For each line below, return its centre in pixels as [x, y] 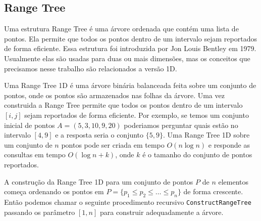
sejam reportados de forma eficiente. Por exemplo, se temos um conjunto [137, 115]
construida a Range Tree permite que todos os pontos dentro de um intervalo [123, 105]
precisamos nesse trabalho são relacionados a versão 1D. [91, 68]
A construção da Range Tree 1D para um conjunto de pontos [99, 181]
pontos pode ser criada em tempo [113, 144]
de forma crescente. [213, 191]
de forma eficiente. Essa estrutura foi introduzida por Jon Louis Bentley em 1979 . [130, 48]
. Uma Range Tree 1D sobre [206, 135]
